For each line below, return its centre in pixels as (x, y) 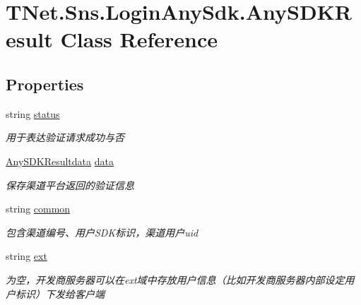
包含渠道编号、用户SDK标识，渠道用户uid (102, 232)
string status (33, 113)
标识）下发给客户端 (60, 293)
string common (38, 209)
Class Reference (139, 39)
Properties (45, 84)
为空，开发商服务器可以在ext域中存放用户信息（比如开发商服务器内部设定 (175, 279)
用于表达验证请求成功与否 (65, 137)
